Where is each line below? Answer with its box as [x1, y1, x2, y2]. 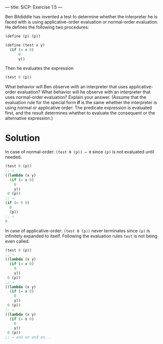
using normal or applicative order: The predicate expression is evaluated [5, 105, 152, 111]
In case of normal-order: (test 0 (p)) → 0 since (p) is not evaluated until [5, 149, 154, 155]
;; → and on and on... [5, 335, 52, 340]
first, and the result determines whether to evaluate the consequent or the [5, 110, 155, 116]
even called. [5, 238, 30, 244]
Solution [5, 133, 40, 144]
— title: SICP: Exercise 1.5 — [5, 4, 63, 10]
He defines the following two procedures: [5, 24, 90, 30]
